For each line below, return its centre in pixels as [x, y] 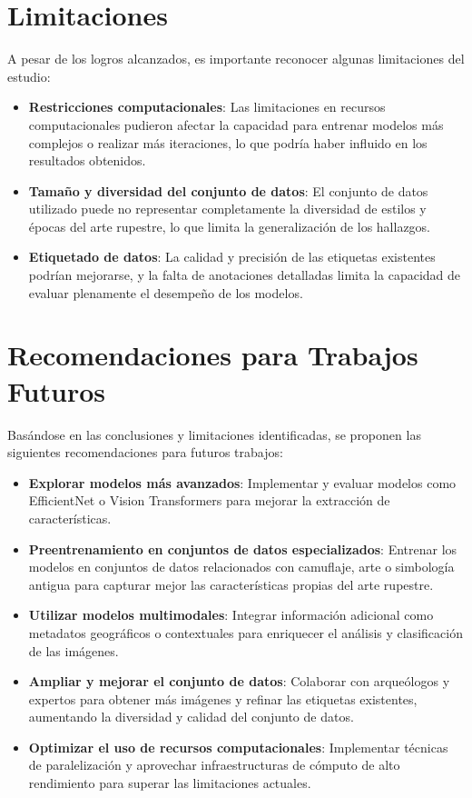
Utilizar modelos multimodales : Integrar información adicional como [231, 615]
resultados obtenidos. [87, 160]
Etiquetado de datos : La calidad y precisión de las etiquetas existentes [232, 257]
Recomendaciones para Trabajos [213, 355]
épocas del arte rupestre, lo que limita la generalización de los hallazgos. [230, 226]
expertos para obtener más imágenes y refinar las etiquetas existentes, [223, 698]
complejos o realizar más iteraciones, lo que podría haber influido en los [228, 142]
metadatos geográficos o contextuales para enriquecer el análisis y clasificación [246, 632]
